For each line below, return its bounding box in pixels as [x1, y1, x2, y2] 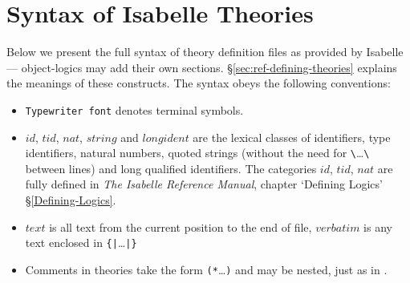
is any [363, 218, 392, 235]
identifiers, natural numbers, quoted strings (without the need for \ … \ [25, 144, 370, 161]
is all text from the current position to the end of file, [49, 218, 312, 235]
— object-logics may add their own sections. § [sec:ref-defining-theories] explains [6, 59, 397, 75]
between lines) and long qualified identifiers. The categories [25, 160, 317, 176]
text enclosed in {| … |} [25, 234, 137, 251]
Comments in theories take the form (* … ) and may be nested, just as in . [25, 261, 388, 277]
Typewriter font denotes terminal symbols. [25, 101, 244, 118]
